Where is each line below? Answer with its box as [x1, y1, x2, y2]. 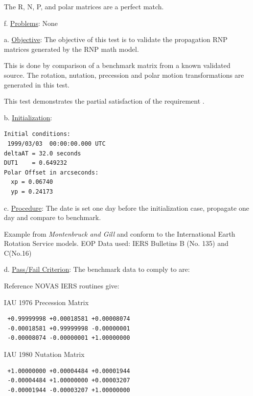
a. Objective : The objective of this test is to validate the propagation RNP [4, 34, 228, 44]
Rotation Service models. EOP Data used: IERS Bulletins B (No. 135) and [4, 238, 229, 248]
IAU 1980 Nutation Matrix [4, 349, 85, 359]
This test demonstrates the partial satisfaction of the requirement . [4, 96, 205, 106]
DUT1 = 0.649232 [4, 159, 67, 167]
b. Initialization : [4, 112, 52, 122]
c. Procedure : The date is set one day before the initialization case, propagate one [4, 202, 250, 213]
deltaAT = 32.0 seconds [4, 150, 81, 157]
